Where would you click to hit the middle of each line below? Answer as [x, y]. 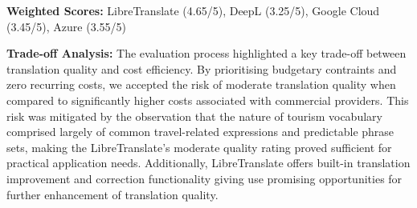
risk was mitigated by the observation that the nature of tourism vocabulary [194, 116]
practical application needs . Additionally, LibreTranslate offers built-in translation [208, 163]
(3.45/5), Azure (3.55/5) [66, 26]
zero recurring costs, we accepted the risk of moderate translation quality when [201, 84]
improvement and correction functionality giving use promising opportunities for [204, 178]
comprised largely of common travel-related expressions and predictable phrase [200, 132]
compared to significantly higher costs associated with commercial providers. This [208, 100]
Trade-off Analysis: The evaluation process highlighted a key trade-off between [206, 53]
